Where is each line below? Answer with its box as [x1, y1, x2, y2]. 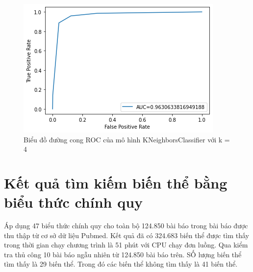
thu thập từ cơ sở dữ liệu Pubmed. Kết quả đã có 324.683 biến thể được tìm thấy [4, 230, 250, 240]
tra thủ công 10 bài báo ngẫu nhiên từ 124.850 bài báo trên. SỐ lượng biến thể [4, 249, 242, 259]
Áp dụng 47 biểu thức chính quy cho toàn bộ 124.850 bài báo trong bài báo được [4, 220, 248, 231]
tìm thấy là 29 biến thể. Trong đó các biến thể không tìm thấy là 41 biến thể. [4, 259, 238, 269]
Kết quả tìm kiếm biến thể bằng [4, 172, 228, 192]
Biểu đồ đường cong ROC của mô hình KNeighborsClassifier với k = [24, 134, 230, 144]
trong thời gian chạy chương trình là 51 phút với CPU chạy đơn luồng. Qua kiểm [4, 240, 248, 250]
